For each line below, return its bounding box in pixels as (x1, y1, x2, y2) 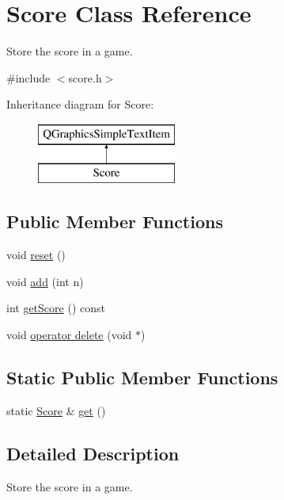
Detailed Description (6, 441, 180, 465)
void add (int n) (6, 273, 84, 289)
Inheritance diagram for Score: (6, 96, 154, 113)
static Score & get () (6, 402, 106, 418)
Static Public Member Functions (6, 365, 278, 390)
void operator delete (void (6, 326, 132, 343)
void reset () (6, 246, 66, 263)
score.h (68, 69, 102, 86)
